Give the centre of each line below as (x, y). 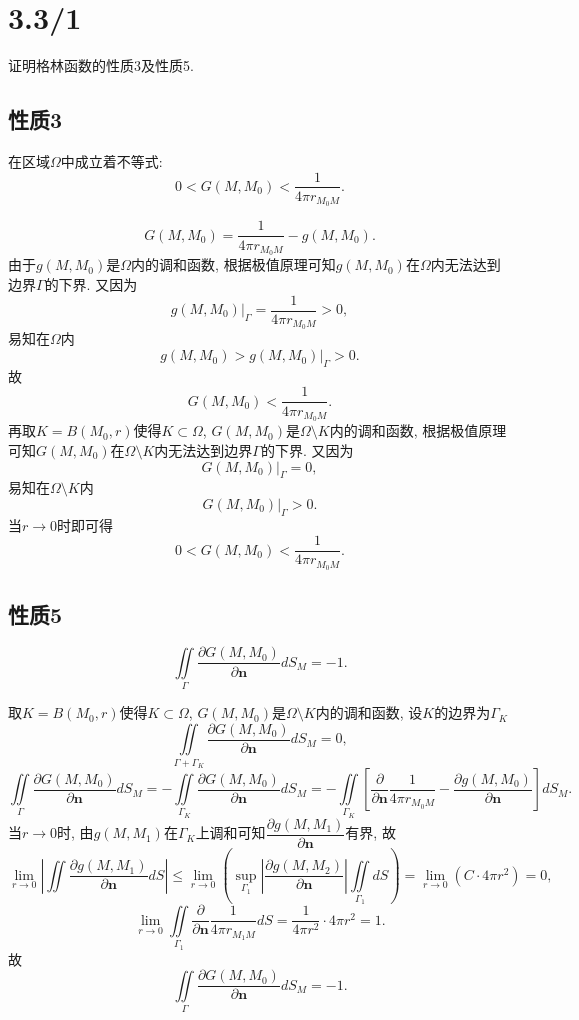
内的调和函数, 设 (369, 712)
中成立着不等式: (111, 160)
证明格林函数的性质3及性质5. (101, 65)
